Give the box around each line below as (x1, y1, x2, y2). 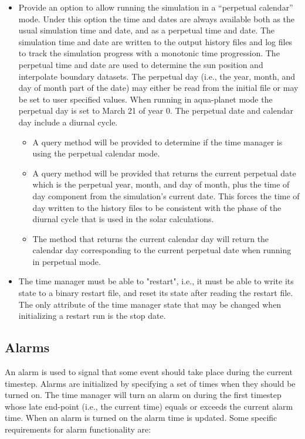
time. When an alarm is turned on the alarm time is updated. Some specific (5, 411, 277, 424)
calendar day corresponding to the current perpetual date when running (32, 244, 292, 256)
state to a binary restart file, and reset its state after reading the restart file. (18, 287, 293, 299)
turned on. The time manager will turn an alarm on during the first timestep (5, 389, 282, 401)
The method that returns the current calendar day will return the (32, 232, 269, 244)
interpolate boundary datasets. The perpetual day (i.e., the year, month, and (18, 70, 296, 82)
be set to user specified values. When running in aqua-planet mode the (18, 93, 273, 105)
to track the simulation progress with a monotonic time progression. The (18, 47, 280, 59)
